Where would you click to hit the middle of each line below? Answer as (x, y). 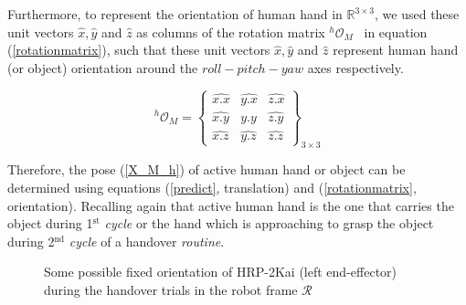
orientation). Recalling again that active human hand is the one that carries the (231, 205)
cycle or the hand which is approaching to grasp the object (269, 223)
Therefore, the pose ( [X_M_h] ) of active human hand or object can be (207, 169)
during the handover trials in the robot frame (171, 289)
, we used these (417, 14)
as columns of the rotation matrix (231, 32)
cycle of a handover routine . (147, 241)
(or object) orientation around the (103, 67)
